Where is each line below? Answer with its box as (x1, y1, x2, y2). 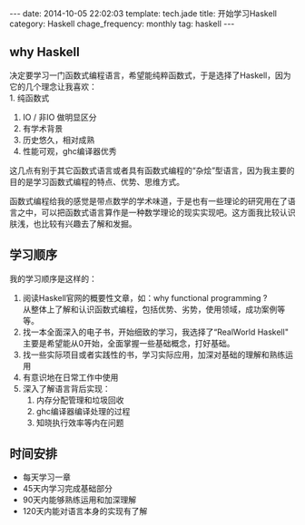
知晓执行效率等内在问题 (35, 417, 124, 428)
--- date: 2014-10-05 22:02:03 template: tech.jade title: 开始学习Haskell (9, 8, 277, 19)
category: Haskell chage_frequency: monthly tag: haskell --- (9, 18, 235, 29)
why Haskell (9, 44, 80, 60)
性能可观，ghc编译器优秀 (22, 145, 117, 156)
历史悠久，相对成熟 (22, 134, 95, 145)
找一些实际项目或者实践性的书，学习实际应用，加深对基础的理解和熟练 (22, 349, 286, 360)
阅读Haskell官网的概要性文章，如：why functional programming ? (22, 292, 268, 303)
